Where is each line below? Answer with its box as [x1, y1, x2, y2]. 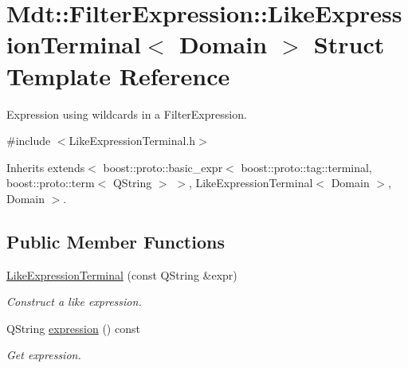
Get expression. [6, 346, 81, 363]
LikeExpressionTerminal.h [69, 132, 196, 149]
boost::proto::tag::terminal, [241, 159, 372, 175]
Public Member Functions [6, 229, 225, 253]
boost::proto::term [6, 174, 95, 191]
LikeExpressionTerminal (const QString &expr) [6, 266, 237, 283]
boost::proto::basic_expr [103, 159, 223, 175]
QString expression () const [6, 319, 140, 336]
